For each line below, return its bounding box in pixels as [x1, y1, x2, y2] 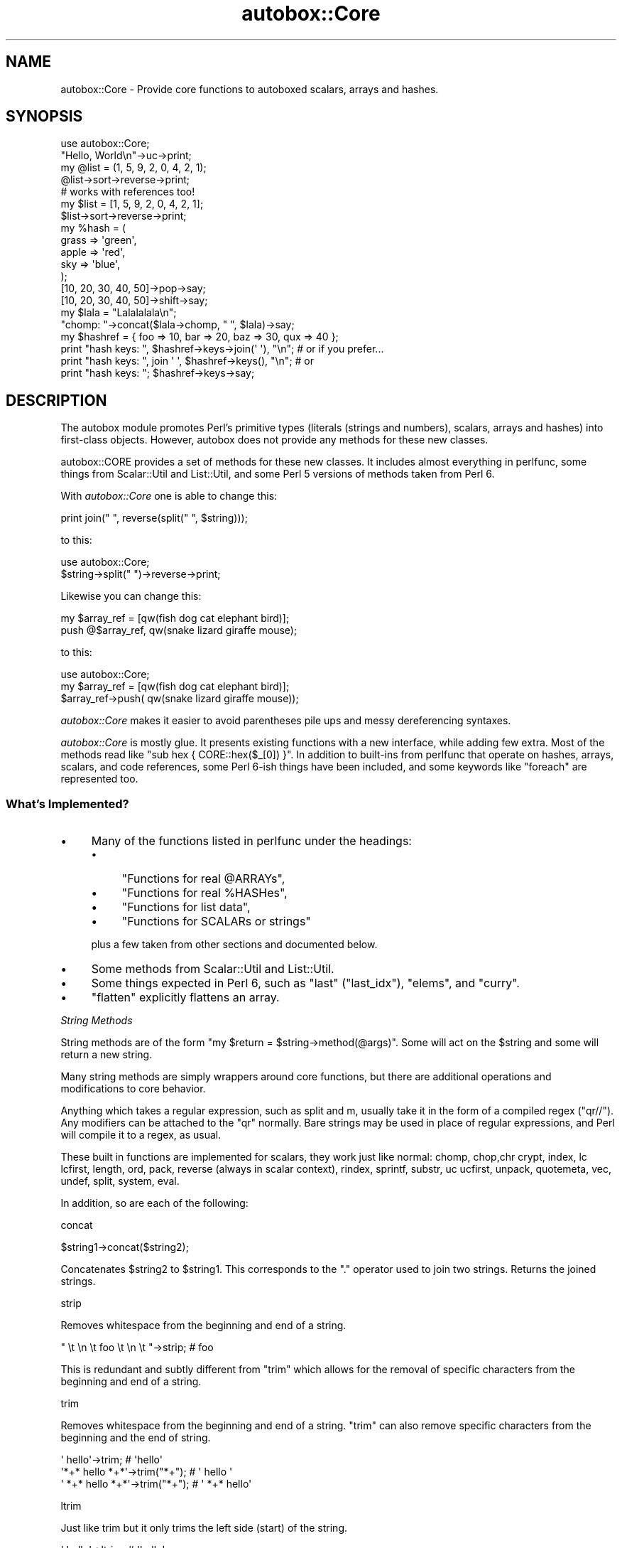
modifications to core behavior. [60, 1082, 206, 1095]
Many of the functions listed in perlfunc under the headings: [91, 834, 412, 849]
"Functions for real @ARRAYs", [121, 871, 285, 886]
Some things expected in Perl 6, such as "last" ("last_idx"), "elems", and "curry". [91, 976, 520, 991]
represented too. [60, 773, 138, 785]
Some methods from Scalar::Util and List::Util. [91, 962, 334, 977]
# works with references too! [60, 186, 195, 198]
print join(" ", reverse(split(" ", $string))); [60, 512, 248, 525]
